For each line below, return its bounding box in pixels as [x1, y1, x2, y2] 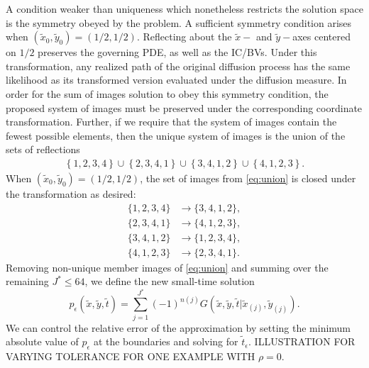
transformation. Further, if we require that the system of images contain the [6, 114, 337, 129]
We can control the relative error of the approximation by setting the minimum [6, 320, 351, 335]
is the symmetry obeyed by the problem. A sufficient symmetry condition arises [6, 15, 352, 30]
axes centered [292, 29, 351, 44]
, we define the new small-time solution [84, 274, 255, 289]
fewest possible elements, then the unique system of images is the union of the [6, 128, 346, 143]
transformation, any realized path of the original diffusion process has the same [6, 58, 351, 73]
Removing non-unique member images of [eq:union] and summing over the [6, 260, 329, 274]
